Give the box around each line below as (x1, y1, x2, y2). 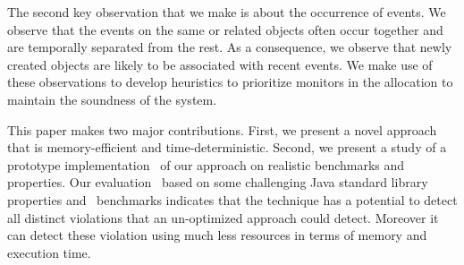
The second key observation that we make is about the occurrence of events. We (7, 3, 446, 21)
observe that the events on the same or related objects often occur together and (7, 20, 443, 38)
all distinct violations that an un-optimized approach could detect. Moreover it (7, 208, 439, 227)
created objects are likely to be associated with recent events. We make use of (7, 55, 433, 73)
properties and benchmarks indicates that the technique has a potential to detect (7, 190, 458, 209)
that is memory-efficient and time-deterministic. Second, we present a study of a (7, 138, 447, 157)
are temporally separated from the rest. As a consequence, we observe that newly (7, 38, 452, 56)
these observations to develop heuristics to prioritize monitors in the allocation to (7, 73, 453, 91)
